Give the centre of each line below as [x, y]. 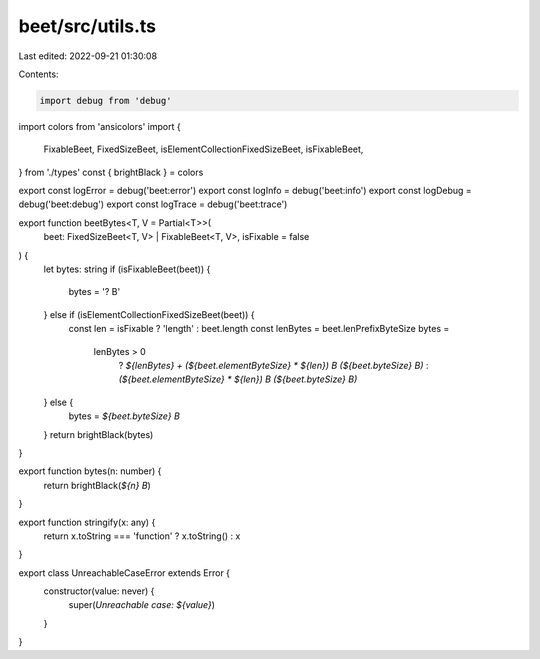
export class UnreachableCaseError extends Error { [124, 572]
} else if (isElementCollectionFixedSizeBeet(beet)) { [149, 314]
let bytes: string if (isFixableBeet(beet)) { [127, 269]
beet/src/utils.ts [87, 26]
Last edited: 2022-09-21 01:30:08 [88, 56]
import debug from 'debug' [105, 100]
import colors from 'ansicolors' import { [99, 126]
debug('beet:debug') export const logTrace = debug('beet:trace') [153, 204]
